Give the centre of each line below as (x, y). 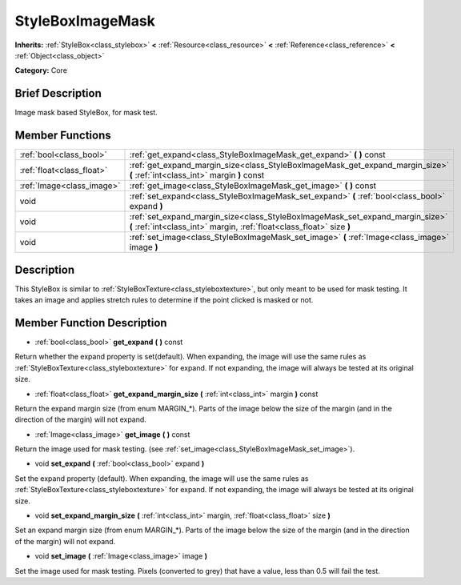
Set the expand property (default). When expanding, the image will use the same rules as (162, 478)
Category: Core (41, 70)
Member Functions (63, 136)
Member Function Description (91, 323)
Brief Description (58, 93)
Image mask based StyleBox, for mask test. (86, 113)
